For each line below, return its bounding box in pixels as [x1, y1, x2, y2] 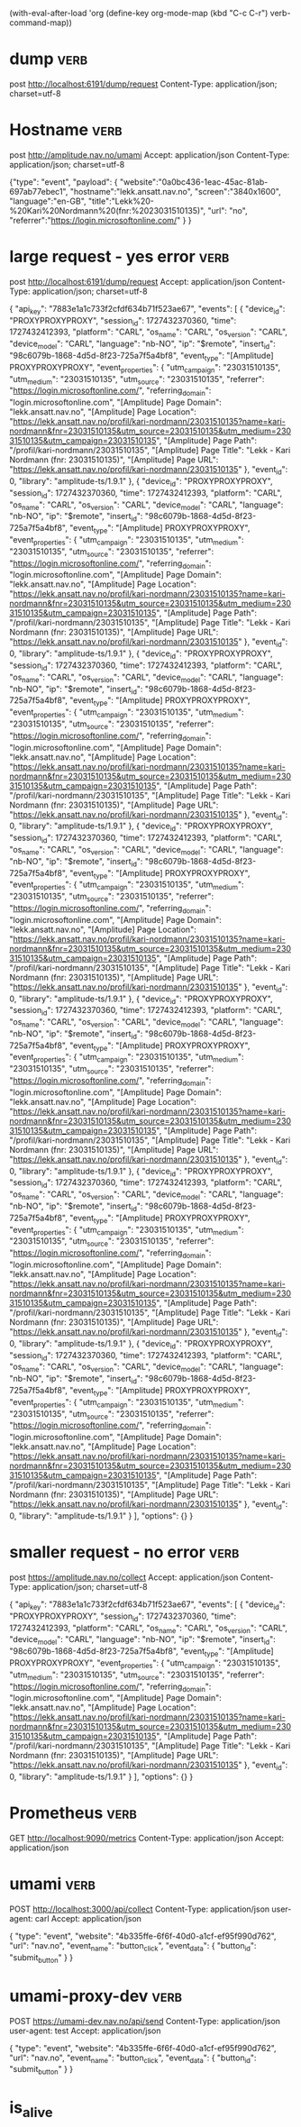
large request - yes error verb [9, 247, 230, 267]
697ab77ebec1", [9, 186, 68, 196]
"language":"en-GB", [9, 196, 87, 206]
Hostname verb [9, 120, 123, 141]
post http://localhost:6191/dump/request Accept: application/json [9, 276, 251, 287]
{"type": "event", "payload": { [9, 176, 119, 187]
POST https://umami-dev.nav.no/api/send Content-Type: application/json [9, 2015, 281, 2026]
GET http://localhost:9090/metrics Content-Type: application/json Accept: [9, 1833, 285, 1844]
